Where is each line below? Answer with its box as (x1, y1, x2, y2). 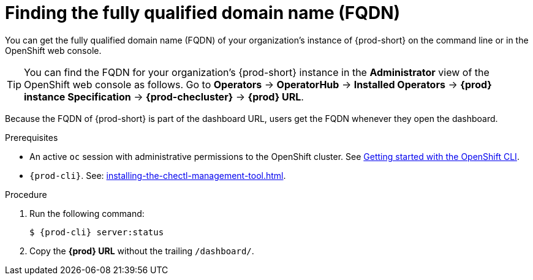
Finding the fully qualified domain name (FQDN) (5, 2, 401, 23)
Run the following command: (29, 208, 145, 219)
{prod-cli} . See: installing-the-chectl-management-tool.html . (29, 170, 286, 181)
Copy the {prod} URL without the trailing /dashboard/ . (29, 245, 254, 256)
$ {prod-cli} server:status (29, 227, 164, 237)
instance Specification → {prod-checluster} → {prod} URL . (24, 90, 304, 103)
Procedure (5, 189, 47, 200)
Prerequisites (5, 132, 58, 143)
